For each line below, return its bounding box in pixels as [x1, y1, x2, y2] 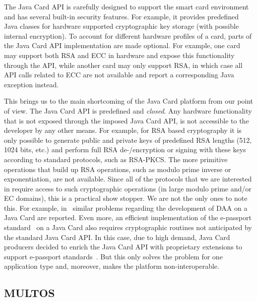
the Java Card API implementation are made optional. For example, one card [4, 40, 240, 51]
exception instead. [4, 79, 59, 89]
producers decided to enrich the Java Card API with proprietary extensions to [4, 241, 243, 252]
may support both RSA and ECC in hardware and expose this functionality [4, 50, 235, 60]
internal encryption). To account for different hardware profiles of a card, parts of [4, 30, 252, 41]
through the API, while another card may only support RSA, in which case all [4, 60, 243, 70]
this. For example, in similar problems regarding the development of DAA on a [4, 202, 248, 213]
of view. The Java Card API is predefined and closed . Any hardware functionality [4, 105, 252, 116]
